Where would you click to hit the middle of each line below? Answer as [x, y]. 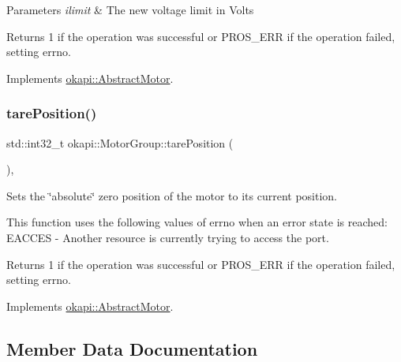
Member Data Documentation [132, 348]
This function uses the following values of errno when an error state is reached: [197, 222]
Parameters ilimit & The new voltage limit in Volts [130, 9]
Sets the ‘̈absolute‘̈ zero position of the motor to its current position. [172, 195]
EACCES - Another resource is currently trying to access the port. [168, 237]
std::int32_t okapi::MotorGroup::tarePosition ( [120, 142]
